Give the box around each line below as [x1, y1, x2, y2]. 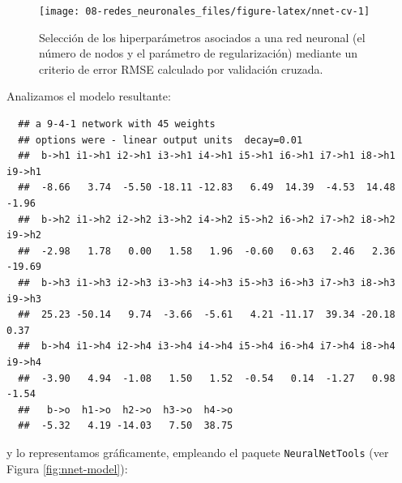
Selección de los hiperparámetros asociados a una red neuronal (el [39, 28, 366, 45]
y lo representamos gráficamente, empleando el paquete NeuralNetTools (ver [6, 443, 389, 460]
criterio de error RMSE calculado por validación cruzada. [39, 60, 323, 77]
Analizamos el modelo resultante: [6, 88, 171, 105]
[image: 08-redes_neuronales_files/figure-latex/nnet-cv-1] [39, 6, 370, 17]
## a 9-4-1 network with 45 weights [18, 118, 216, 130]
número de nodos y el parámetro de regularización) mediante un [39, 45, 358, 62]
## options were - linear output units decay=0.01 [18, 134, 303, 146]
